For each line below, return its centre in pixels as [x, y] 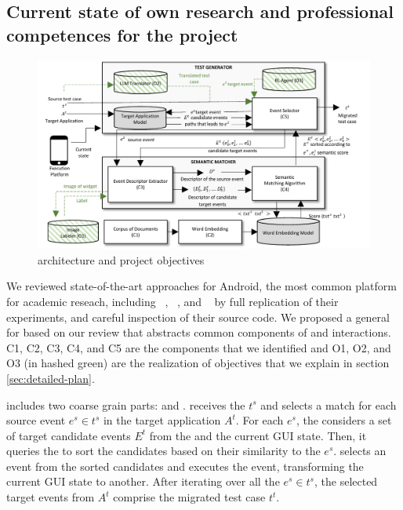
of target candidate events [69, 435]
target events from [51, 497]
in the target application [162, 420]
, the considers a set [344, 420]
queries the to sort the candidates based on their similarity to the [163, 451]
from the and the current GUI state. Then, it [258, 435]
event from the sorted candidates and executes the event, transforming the [185, 466]
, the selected [346, 481]
